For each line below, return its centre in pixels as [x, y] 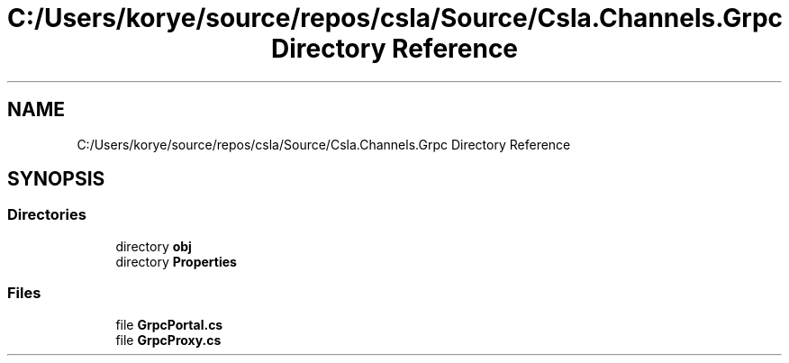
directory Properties [176, 261]
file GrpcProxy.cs [168, 340]
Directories [47, 215]
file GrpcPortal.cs [169, 324]
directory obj [154, 246]
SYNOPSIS [56, 179]
